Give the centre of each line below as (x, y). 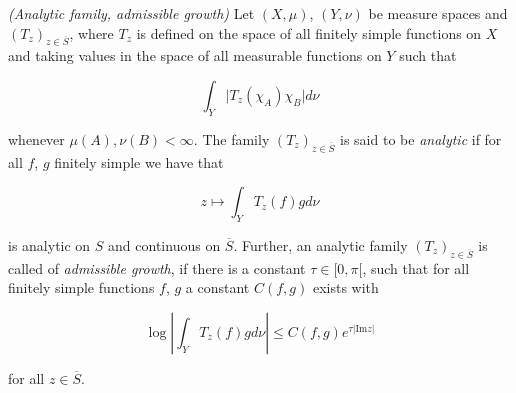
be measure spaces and (438, 13)
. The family (231, 138)
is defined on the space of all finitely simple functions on (309, 32)
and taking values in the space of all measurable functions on (195, 55)
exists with (345, 287)
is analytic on (49, 244)
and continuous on (164, 244)
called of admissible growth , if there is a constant (157, 267)
